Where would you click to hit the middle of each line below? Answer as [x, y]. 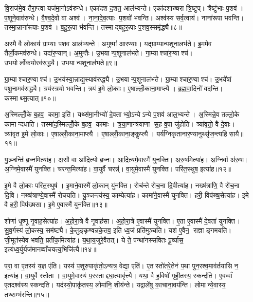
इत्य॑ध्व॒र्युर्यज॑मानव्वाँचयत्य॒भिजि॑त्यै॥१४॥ [50, 249]
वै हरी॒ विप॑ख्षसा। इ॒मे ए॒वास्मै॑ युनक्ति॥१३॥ [56, 204]
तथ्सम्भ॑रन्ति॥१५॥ [27, 294]
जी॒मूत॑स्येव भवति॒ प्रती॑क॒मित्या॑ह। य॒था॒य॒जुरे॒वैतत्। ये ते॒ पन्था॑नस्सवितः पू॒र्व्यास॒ [94, 239]
